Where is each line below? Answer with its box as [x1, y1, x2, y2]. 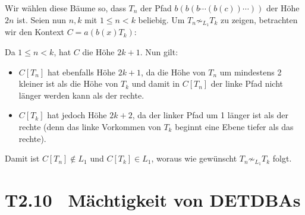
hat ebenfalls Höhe [47, 65, 116, 78]
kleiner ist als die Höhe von [18, 77, 118, 90]
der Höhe [266, 2, 300, 14]
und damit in [131, 77, 180, 90]
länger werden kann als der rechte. [18, 88, 144, 101]
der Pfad [140, 2, 172, 14]
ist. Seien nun [17, 13, 66, 26]
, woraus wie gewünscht [151, 152, 237, 165]
